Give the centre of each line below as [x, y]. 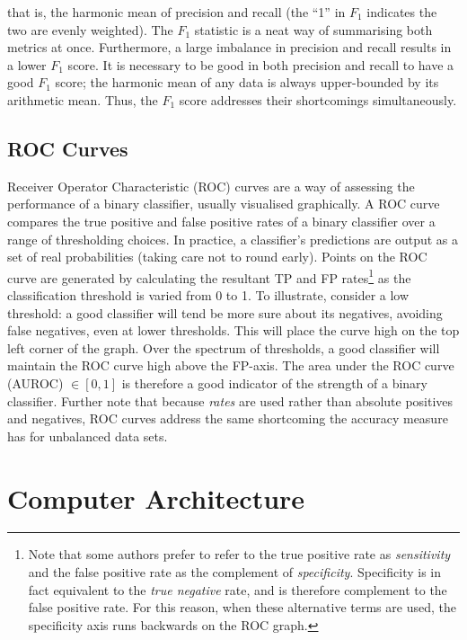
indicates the [402, 12]
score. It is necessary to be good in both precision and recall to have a [261, 64]
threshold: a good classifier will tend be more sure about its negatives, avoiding [225, 312]
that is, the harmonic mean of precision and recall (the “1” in [176, 12]
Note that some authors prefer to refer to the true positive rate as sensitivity [239, 554]
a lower [27, 64]
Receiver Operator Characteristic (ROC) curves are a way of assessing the [211, 186]
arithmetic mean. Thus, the [83, 99]
